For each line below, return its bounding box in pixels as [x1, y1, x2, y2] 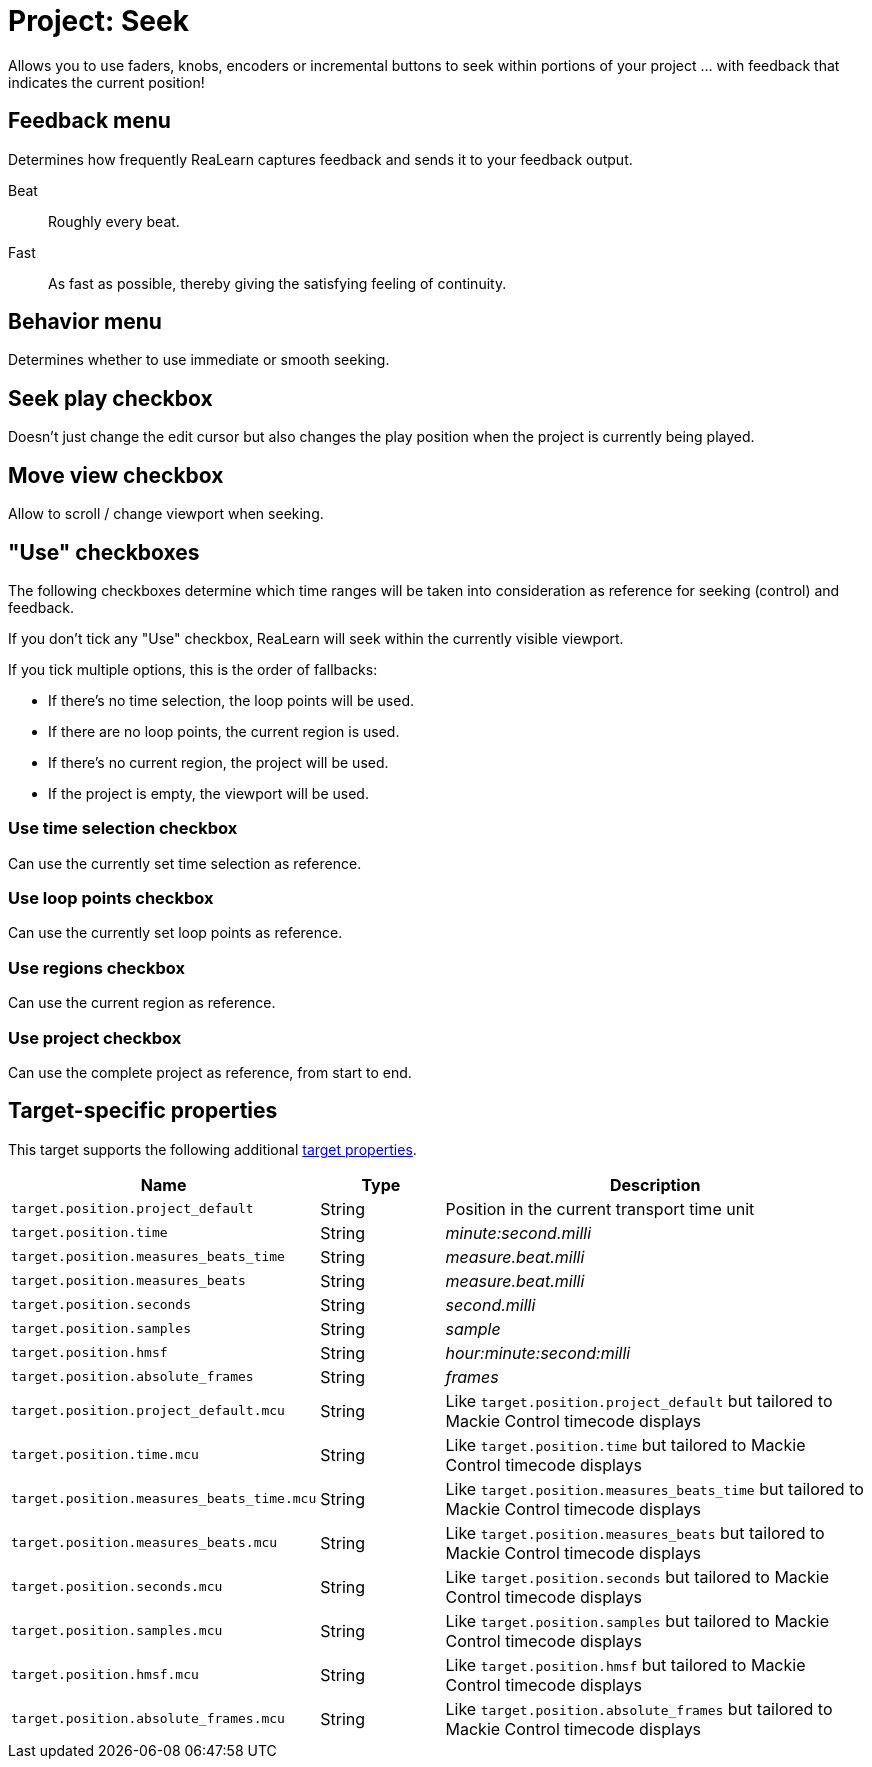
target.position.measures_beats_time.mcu [11, 1491, 317, 1507]
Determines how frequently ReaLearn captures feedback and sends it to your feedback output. [8, 150, 633, 168]
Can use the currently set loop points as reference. [8, 924, 343, 942]
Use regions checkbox [8, 957, 185, 978]
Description [610, 1174, 701, 1195]
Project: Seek [8, 4, 189, 38]
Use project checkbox [8, 1027, 182, 1048]
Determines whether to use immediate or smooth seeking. [8, 351, 390, 369]
